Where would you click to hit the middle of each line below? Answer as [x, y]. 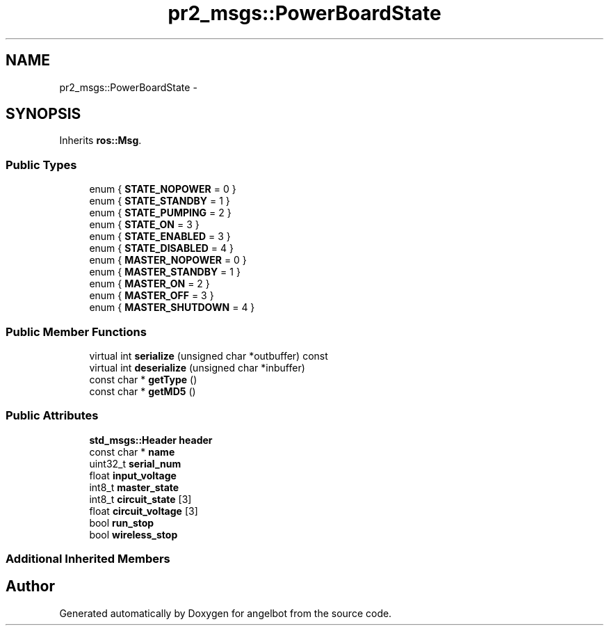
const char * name [132, 452]
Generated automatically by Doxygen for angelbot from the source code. [226, 613]
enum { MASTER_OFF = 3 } [152, 296]
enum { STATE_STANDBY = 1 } [160, 201]
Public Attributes [52, 416]
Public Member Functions [76, 332]
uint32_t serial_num [135, 463]
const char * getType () [143, 379]
